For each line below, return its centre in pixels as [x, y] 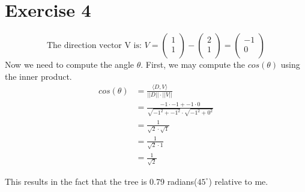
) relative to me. [238, 181]
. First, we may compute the [193, 64]
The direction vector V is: [94, 46]
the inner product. [38, 76]
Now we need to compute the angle [70, 64]
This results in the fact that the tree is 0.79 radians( [101, 181]
